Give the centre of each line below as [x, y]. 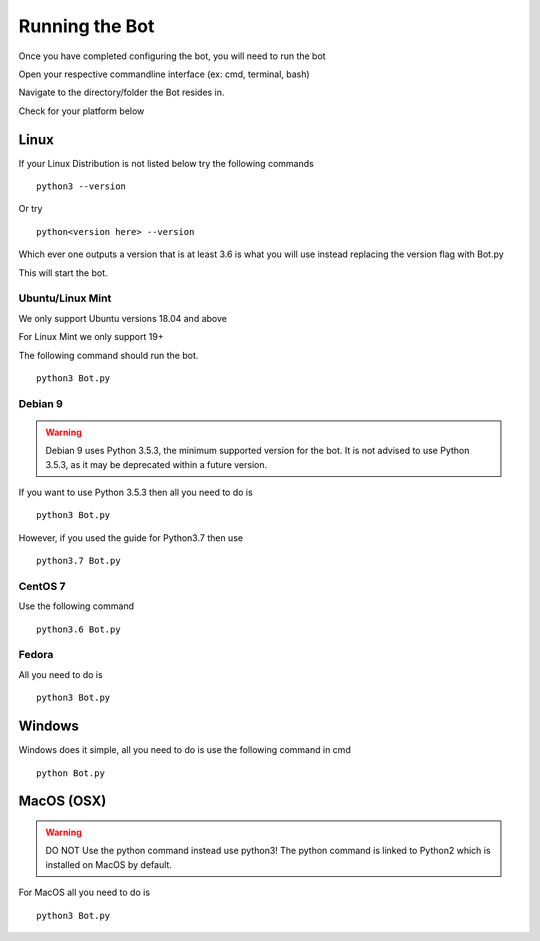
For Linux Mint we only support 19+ [91, 337]
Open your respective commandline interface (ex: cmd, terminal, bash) [164, 74]
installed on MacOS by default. [108, 864]
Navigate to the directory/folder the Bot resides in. [121, 92]
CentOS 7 [42, 586]
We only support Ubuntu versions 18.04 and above [122, 318]
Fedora [36, 655]
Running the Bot [86, 26]
